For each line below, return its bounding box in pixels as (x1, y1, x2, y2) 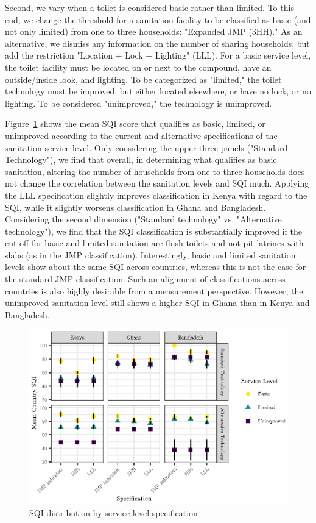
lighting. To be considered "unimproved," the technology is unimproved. (5, 96, 272, 109)
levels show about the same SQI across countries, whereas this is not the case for (5, 260, 306, 273)
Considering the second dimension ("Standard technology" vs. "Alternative (5, 213, 282, 226)
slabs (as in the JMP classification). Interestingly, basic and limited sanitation (5, 248, 296, 261)
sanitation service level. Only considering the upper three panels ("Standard (5, 141, 288, 154)
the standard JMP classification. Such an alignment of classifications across (5, 272, 286, 285)
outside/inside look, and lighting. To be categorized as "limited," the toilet (5, 73, 282, 85)
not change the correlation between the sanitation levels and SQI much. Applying (5, 177, 309, 190)
